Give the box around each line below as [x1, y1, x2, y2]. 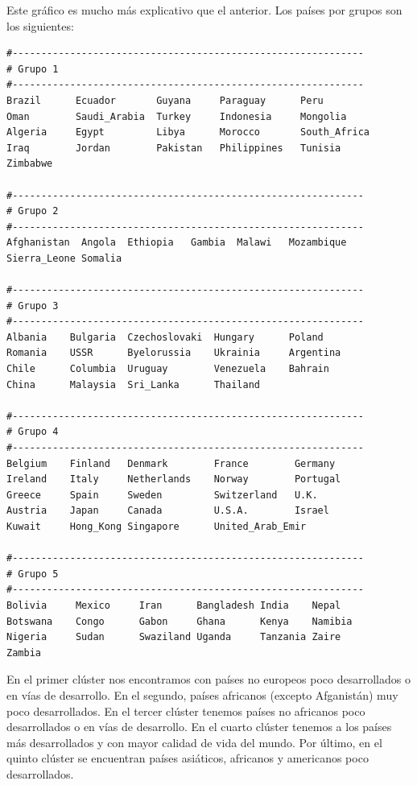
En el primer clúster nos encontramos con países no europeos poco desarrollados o [6, 671, 411, 688]
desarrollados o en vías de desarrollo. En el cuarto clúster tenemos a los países [6, 718, 392, 735]
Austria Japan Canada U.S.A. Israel [6, 505, 329, 517]
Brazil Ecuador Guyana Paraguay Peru [6, 94, 324, 106]
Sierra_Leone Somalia [6, 252, 122, 264]
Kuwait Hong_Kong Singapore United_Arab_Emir [6, 521, 307, 532]
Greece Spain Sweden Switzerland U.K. [6, 489, 318, 501]
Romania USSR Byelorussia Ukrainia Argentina [6, 347, 341, 359]
